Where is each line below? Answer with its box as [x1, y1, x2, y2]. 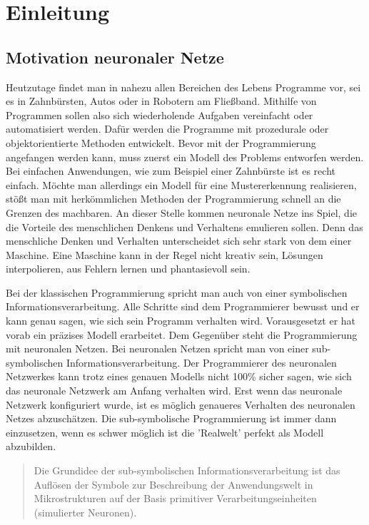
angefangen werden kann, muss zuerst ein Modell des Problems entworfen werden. [6, 149, 364, 164]
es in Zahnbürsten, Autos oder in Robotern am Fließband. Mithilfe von [6, 93, 317, 108]
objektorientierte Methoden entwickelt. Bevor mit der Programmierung [6, 135, 316, 150]
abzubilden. [6, 439, 56, 454]
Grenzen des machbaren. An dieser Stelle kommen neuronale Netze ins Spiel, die [6, 205, 357, 220]
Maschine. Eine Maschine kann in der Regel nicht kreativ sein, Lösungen [6, 247, 323, 262]
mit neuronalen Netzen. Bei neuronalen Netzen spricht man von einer [6, 341, 309, 356]
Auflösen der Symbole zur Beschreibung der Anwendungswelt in [34, 476, 313, 491]
